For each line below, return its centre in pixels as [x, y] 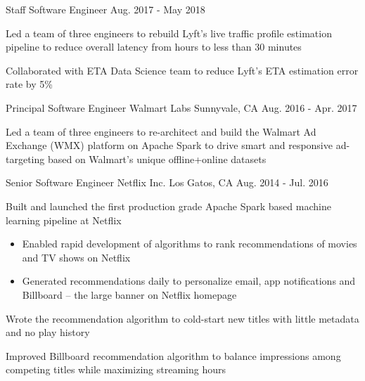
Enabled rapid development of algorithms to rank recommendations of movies [190, 244]
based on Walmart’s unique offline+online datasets [157, 159]
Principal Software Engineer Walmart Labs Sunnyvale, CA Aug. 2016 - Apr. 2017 [181, 107]
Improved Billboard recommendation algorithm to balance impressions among [173, 355]
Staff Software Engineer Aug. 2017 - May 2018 [105, 9]
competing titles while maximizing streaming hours [116, 369]
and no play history [48, 332]
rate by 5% [29, 84]
